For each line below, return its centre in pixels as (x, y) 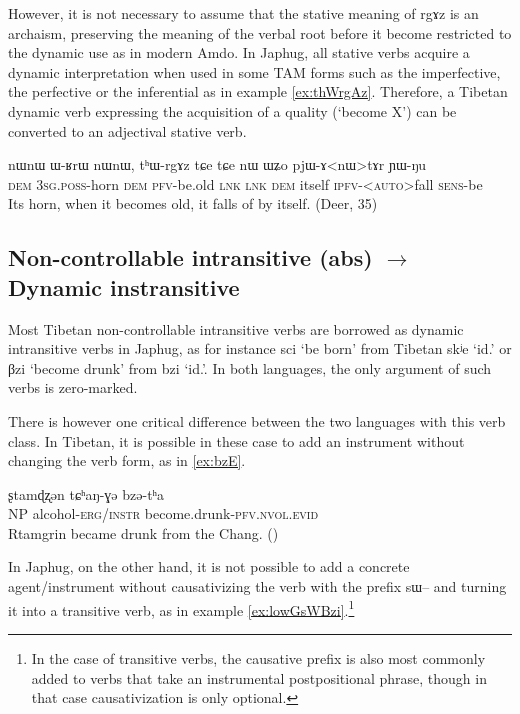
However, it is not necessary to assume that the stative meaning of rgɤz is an (243, 13)
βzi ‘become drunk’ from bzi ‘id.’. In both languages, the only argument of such (250, 367)
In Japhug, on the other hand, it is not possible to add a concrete (209, 566)
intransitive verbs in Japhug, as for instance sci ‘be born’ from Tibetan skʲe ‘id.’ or (260, 348)
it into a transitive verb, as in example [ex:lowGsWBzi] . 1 (181, 608)
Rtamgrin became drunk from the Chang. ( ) (143, 532)
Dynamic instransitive (124, 286)
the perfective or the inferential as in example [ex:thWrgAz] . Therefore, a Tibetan (258, 91)
